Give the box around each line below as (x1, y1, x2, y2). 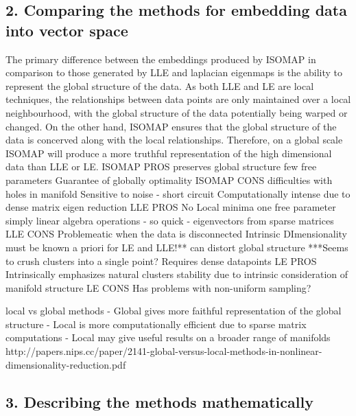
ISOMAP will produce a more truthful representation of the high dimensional (5, 146, 332, 160)
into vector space (5, 19, 128, 41)
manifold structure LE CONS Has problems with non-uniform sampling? (5, 280, 311, 294)
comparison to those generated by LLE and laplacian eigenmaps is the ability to (5, 65, 342, 80)
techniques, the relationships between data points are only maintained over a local (5, 92, 351, 106)
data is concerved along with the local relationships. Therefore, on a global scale (5, 132, 343, 147)
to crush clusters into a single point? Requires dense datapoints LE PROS (5, 253, 317, 268)
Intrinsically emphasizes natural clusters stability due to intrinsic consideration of (5, 267, 348, 281)
